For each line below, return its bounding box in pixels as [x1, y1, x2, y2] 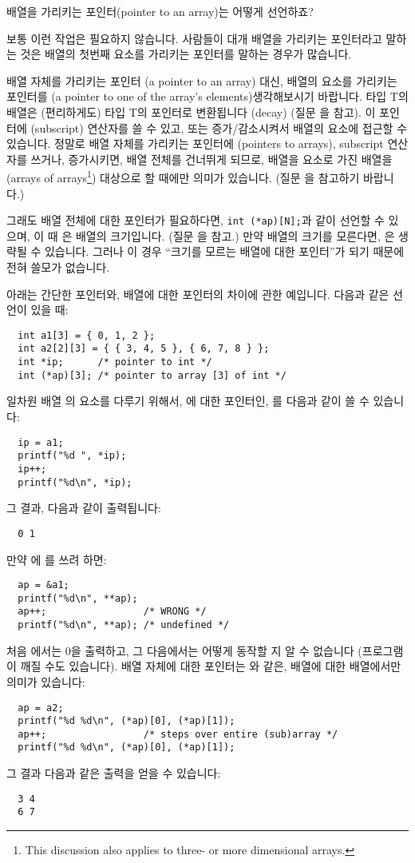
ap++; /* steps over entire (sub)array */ [18, 728, 338, 740]
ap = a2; [18, 702, 64, 714]
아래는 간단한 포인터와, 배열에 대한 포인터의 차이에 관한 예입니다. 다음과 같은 [6, 285, 389, 302]
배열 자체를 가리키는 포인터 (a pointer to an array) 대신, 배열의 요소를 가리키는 [6, 72, 397, 89]
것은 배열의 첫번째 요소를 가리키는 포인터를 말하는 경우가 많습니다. [20, 46, 352, 62]
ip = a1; [18, 436, 64, 448]
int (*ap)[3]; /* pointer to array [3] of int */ [18, 369, 287, 381]
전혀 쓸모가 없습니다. [6, 259, 110, 276]
